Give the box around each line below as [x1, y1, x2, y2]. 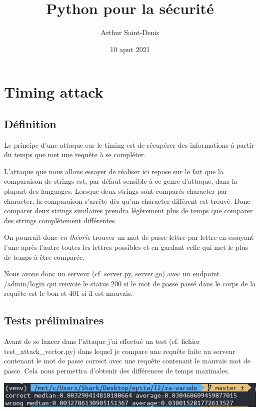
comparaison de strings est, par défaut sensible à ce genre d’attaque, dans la [4, 176, 237, 186]
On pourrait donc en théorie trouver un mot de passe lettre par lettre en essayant [4, 232, 254, 242]
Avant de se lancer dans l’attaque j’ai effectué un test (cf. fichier [4, 336, 200, 346]
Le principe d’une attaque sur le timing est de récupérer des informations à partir [4, 139, 254, 150]
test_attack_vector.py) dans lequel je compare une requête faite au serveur [4, 345, 235, 356]
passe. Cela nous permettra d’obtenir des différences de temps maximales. [4, 365, 230, 375]
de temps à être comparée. [4, 251, 85, 262]
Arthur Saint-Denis [100, 27, 159, 38]
